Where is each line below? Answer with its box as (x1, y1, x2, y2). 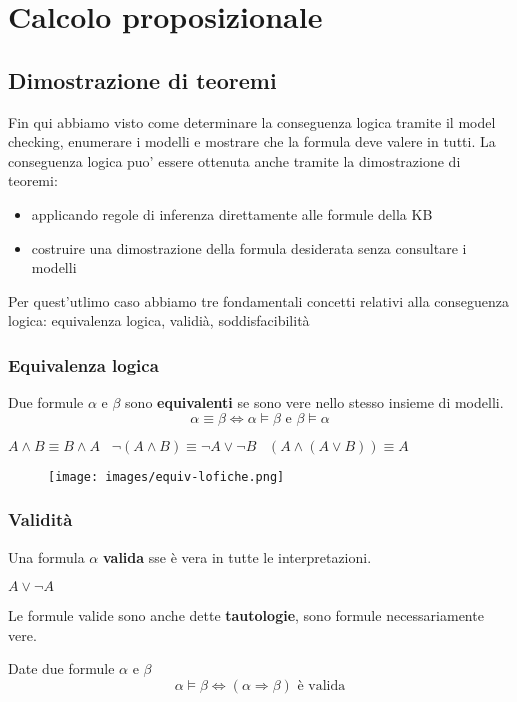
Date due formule (8, 658, 115, 679)
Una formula (8, 546, 85, 567)
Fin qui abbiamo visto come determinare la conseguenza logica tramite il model (8, 111, 496, 132)
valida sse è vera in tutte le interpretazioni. (102, 546, 372, 567)
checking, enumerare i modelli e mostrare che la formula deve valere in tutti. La (8, 131, 496, 152)
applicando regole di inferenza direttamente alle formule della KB (31, 203, 433, 224)
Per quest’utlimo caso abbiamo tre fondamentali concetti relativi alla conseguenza (8, 290, 510, 311)
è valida (297, 678, 346, 693)
